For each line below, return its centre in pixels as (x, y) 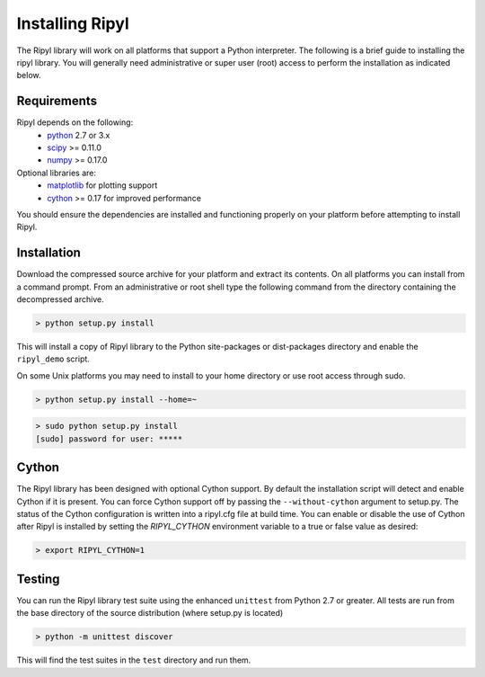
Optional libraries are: (56, 173)
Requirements (57, 101)
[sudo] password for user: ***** (109, 439)
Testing (38, 579)
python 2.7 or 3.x (79, 135)
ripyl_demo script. (53, 359)
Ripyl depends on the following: (75, 122)
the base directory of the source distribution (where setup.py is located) (150, 613)
